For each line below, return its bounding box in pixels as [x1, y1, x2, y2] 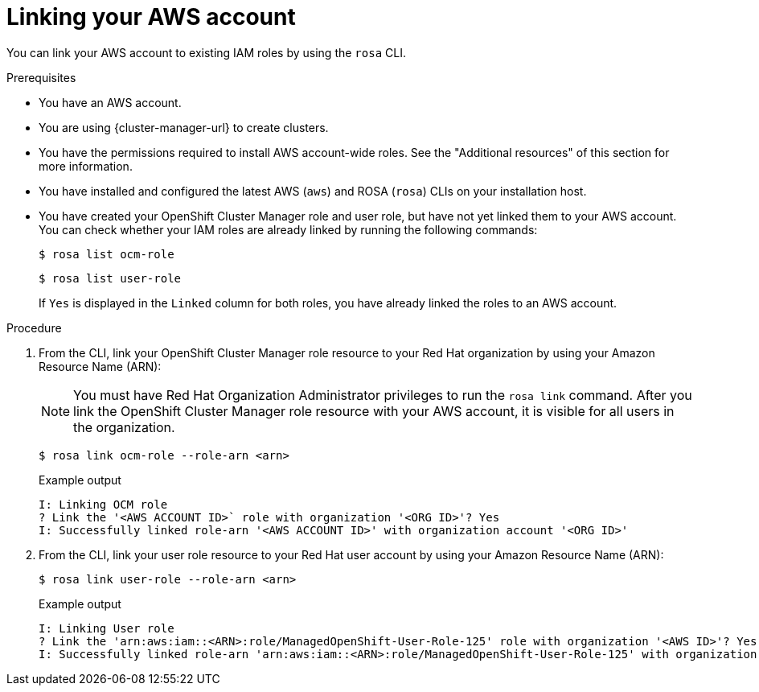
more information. [39, 159, 133, 173]
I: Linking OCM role [39, 497, 168, 511]
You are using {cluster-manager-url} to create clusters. [39, 120, 329, 134]
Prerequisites [6, 70, 76, 84]
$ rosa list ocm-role [39, 247, 174, 261]
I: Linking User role [39, 621, 174, 635]
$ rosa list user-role [39, 271, 182, 285]
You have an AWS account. [39, 95, 182, 109]
